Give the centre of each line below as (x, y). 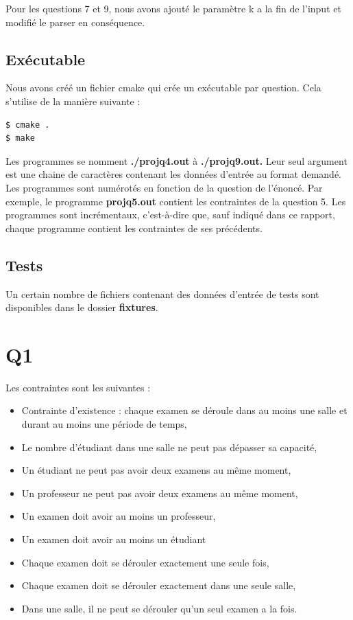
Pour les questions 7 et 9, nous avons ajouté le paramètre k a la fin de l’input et (173, 8)
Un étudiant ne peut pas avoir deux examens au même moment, (156, 470)
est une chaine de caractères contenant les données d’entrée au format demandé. (174, 174)
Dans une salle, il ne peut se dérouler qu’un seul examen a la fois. (159, 608)
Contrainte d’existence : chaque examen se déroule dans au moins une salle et (184, 410)
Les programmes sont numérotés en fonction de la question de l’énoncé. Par (164, 187)
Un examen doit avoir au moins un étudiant (114, 539)
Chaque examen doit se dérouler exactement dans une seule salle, (159, 585)
